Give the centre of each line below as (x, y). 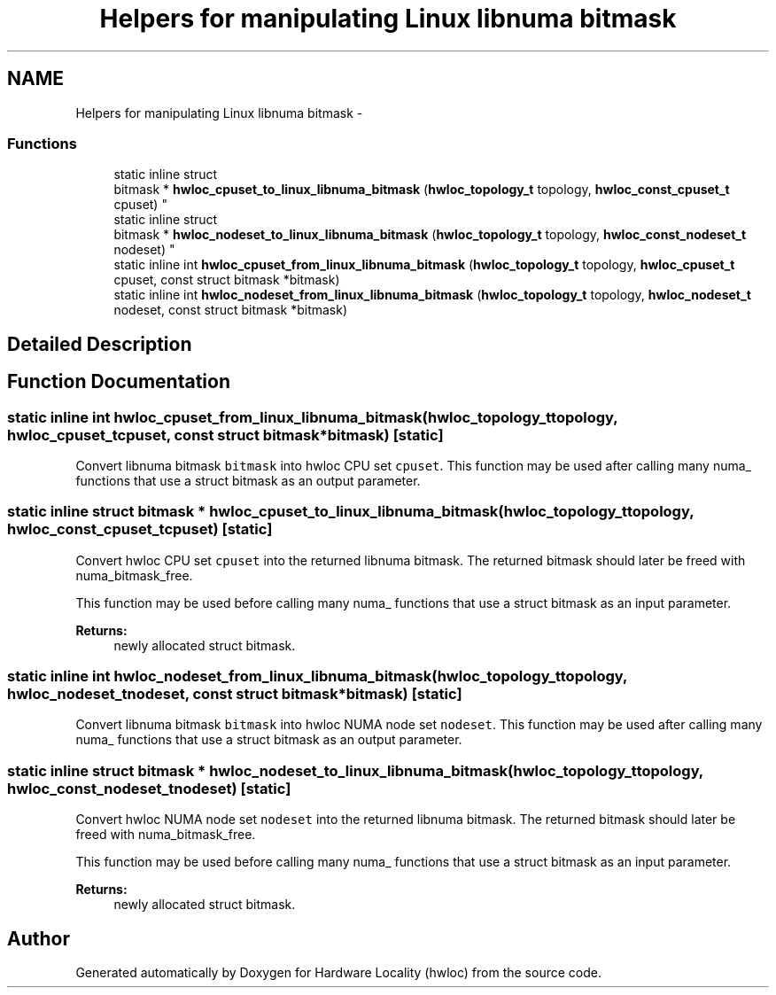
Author (39, 938)
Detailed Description (100, 344)
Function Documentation (119, 382)
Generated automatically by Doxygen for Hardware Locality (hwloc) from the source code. (338, 973)
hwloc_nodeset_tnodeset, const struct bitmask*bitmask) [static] (235, 694)
